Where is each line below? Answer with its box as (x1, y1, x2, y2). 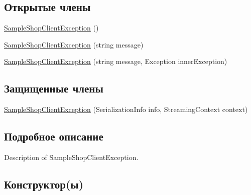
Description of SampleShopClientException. (4, 151, 139, 162)
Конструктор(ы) (4, 176, 84, 191)
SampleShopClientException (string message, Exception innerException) (4, 56, 227, 66)
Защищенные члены (4, 80, 103, 96)
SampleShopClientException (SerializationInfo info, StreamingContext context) (4, 104, 248, 114)
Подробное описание (4, 128, 103, 144)
